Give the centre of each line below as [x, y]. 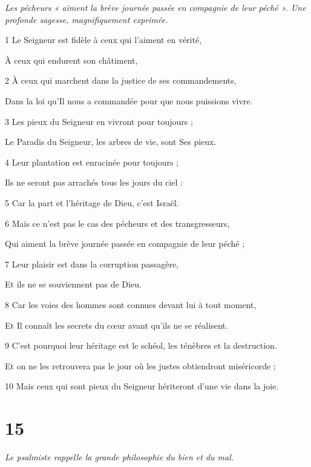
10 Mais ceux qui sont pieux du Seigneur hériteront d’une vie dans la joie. [142, 386]
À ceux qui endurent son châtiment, [71, 60]
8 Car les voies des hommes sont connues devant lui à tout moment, [131, 304]
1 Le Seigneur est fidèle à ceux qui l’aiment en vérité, [103, 40]
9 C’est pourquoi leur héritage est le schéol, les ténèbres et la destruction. [141, 345]
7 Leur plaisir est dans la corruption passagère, [92, 264]
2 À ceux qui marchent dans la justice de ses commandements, [121, 80]
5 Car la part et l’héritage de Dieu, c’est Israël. [92, 202]
